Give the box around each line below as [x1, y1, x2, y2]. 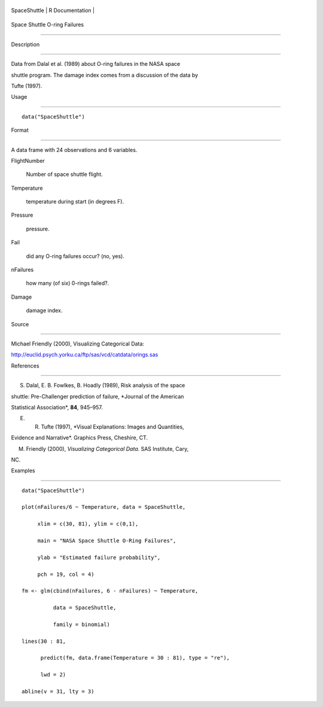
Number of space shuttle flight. [26, 171, 103, 178]
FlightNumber [11, 157, 45, 164]
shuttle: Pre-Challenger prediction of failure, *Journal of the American [11, 393, 184, 400]
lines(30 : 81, [22, 638, 66, 645]
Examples [11, 467, 35, 474]
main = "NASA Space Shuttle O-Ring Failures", [37, 538, 176, 544]
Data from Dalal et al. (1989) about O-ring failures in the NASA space [11, 60, 181, 68]
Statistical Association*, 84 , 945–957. [11, 403, 103, 411]
